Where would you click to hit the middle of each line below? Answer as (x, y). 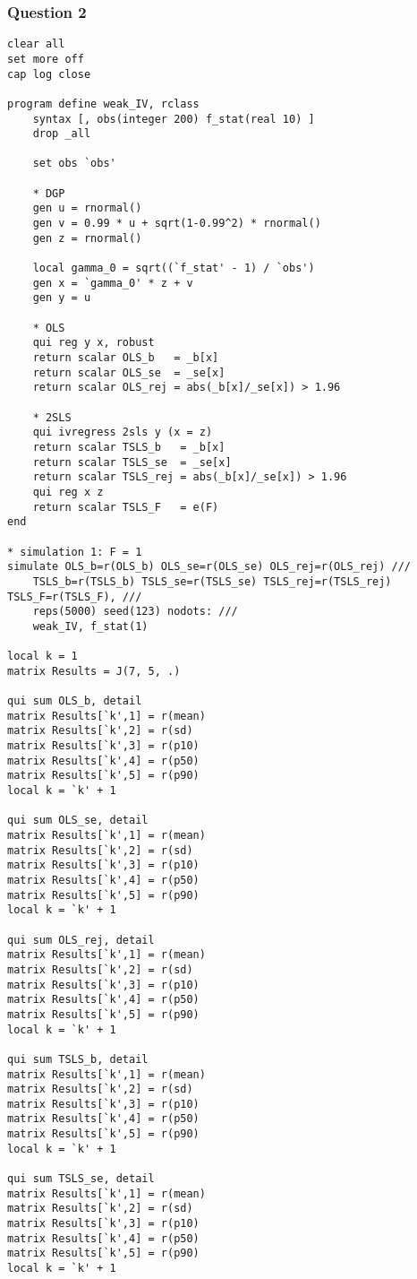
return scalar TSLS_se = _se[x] (132, 462)
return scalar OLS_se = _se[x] (129, 372)
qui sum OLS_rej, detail (81, 940)
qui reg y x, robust (94, 343)
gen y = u (62, 298)
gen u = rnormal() (87, 208)
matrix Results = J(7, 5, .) (94, 671)
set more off (46, 59)
